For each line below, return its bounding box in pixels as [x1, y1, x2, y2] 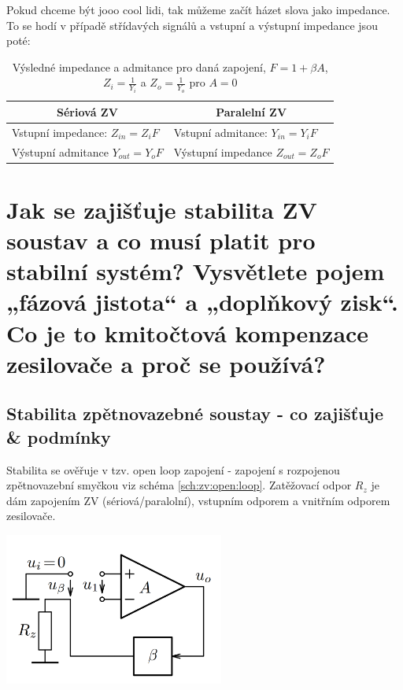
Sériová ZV [57, 103, 118, 120]
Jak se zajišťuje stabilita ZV [6, 193, 317, 225]
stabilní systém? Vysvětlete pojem [6, 255, 385, 287]
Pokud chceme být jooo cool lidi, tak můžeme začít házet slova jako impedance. [6, 2, 390, 17]
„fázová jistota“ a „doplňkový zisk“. [6, 286, 399, 318]
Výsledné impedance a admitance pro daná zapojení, [12, 58, 266, 75]
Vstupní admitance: [173, 124, 268, 140]
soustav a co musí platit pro [6, 224, 316, 256]
